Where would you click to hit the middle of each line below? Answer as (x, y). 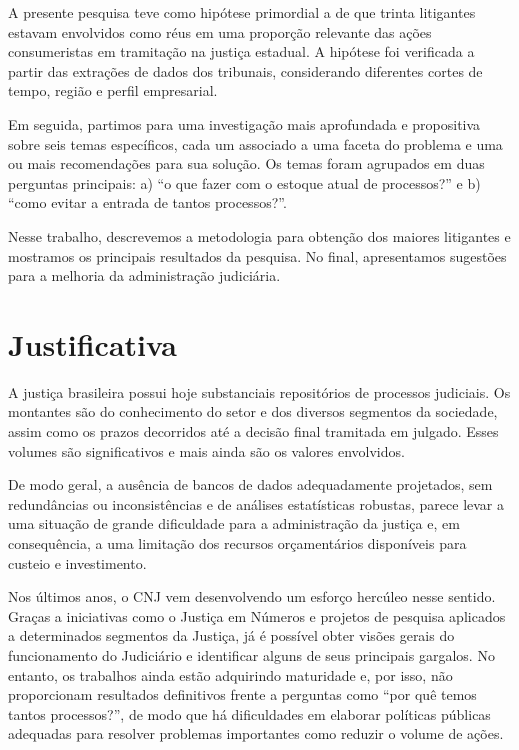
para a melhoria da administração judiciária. (144, 275)
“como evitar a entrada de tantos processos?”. (147, 202)
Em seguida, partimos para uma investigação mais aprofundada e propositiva (244, 123)
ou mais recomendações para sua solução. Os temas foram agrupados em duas (246, 163)
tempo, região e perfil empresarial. (113, 90)
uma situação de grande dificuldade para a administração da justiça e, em (234, 523)
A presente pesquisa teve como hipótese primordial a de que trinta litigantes (242, 12)
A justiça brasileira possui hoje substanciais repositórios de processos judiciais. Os (259, 391)
